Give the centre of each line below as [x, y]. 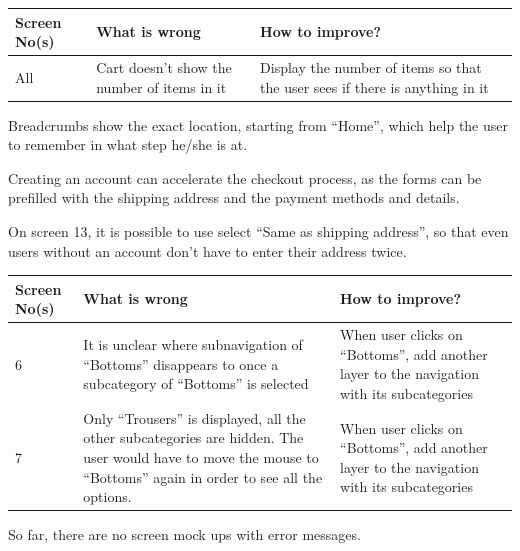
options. [107, 496]
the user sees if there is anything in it [374, 86]
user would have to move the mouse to [201, 456]
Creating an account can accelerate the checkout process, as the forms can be [245, 177]
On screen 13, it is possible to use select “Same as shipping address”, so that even [258, 231]
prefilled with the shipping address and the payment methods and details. [234, 197]
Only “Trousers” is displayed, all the [194, 417]
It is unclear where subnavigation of [193, 343]
